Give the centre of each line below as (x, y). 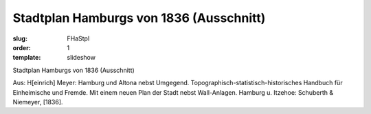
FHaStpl (78, 38)
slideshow (81, 58)
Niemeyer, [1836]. (38, 102)
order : (22, 47)
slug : (20, 38)
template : (27, 58)
